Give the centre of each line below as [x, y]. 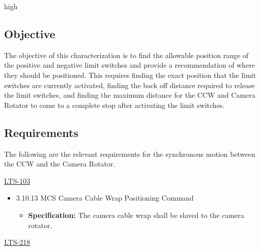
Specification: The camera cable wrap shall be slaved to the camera [136, 215]
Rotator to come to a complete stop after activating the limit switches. [114, 105]
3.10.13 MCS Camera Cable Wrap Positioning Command [105, 198]
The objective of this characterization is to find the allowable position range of [126, 55]
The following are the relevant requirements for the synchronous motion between [130, 154]
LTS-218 [17, 242]
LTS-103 [17, 180]
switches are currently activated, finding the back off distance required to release [129, 85]
